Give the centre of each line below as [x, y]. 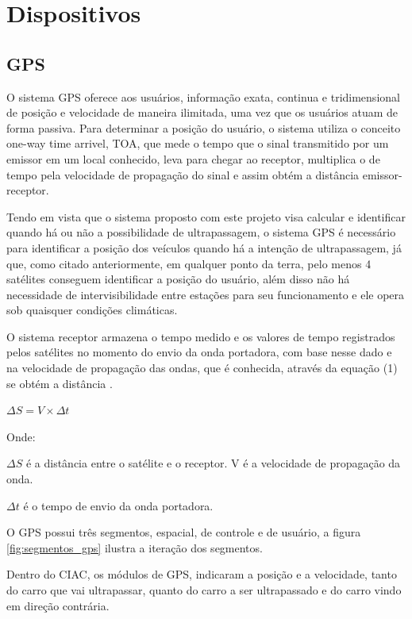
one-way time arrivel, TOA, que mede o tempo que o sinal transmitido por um [198, 143]
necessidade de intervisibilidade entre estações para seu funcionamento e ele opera [206, 294]
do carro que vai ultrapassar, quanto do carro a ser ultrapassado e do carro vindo [204, 590]
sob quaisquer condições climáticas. [92, 310]
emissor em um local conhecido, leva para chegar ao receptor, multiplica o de [193, 158]
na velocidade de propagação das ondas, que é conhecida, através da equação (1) [202, 368]
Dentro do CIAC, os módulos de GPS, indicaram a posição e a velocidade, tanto [202, 574]
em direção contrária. [58, 605]
